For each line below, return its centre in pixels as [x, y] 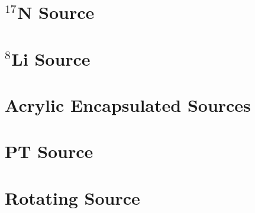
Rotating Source [72, 197]
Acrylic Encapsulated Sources [128, 104]
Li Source [51, 58]
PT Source [49, 151]
